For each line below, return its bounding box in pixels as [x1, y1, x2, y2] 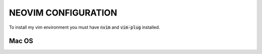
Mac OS [9, 37, 33, 45]
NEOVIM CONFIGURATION [9, 7, 117, 18]
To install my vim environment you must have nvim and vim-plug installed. [9, 24, 160, 30]
